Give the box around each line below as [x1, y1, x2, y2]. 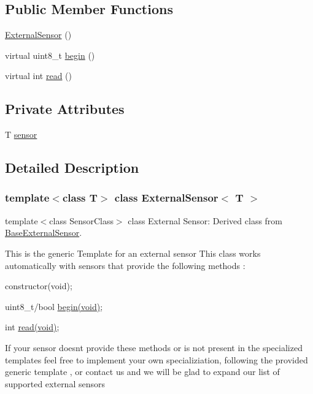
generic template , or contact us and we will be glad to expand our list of [5, 365, 280, 378]
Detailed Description [5, 158, 139, 177]
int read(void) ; [5, 320, 60, 333]
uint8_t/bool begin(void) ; [5, 300, 103, 313]
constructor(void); [5, 279, 72, 292]
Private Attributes [5, 99, 125, 118]
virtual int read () [5, 69, 72, 82]
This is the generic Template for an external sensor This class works [5, 246, 261, 259]
